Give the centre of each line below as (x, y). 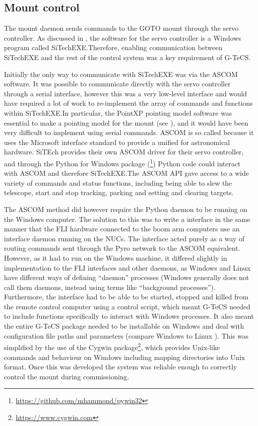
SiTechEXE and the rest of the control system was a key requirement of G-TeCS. (128, 57)
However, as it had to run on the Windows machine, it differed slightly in (116, 257)
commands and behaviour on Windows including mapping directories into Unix (125, 357)
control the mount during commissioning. (67, 376)
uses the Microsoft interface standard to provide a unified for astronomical (117, 142)
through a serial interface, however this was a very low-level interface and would (126, 93)
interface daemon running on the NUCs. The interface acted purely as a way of (124, 238)
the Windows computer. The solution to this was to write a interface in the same (127, 219)
